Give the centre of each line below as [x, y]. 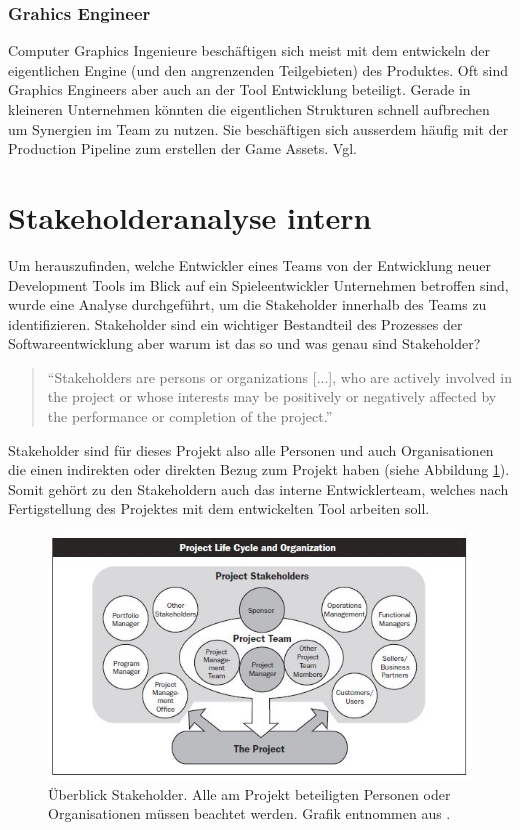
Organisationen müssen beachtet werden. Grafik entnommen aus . [249, 813]
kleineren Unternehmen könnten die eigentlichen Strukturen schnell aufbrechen [249, 109]
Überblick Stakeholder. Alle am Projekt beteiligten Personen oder [249, 793]
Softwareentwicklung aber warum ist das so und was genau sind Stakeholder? [244, 343]
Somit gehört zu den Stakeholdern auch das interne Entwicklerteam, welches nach [258, 488]
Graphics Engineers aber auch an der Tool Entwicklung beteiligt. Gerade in [239, 89]
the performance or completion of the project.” [190, 416]
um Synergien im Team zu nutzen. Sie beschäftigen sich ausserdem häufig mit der [258, 128]
